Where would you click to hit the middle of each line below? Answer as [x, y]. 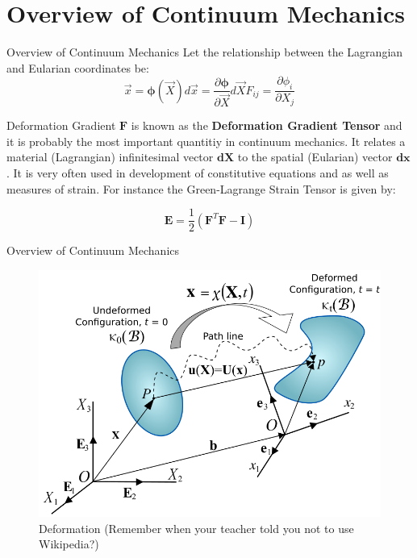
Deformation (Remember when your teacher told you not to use [196, 528]
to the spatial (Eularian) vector [315, 157]
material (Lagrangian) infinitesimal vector [110, 157]
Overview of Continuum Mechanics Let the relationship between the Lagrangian [205, 52]
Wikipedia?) [69, 544]
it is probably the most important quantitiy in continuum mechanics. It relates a [206, 141]
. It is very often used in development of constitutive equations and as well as [198, 172]
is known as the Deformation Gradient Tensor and [267, 125]
